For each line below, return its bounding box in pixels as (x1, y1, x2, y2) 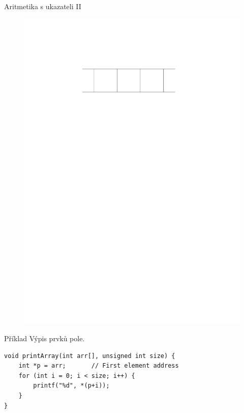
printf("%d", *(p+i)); (33, 382, 110, 390)
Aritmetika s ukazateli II (4, 1, 81, 11)
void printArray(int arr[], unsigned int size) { (4, 352, 175, 360)
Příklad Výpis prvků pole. (4, 333, 85, 344)
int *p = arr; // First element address (18, 362, 179, 370)
